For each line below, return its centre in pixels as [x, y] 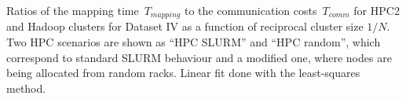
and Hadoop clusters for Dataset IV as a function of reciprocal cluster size [185, 26]
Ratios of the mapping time [73, 10]
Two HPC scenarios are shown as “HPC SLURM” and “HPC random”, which [194, 42]
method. [26, 88]
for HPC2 [377, 10]
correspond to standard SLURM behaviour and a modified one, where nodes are [199, 57]
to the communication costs [251, 10]
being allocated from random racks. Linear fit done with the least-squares [183, 73]
